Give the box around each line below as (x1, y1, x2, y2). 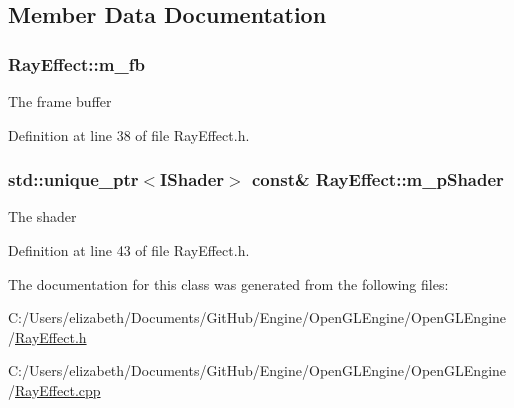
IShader (160, 167, 225, 192)
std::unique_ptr (8, 167, 139, 192)
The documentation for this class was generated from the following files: (8, 273, 449, 294)
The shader (8, 206, 77, 227)
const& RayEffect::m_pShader (252, 167, 504, 192)
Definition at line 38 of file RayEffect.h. (8, 124, 250, 145)
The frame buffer (8, 91, 112, 111)
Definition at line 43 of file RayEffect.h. (8, 240, 250, 260)
